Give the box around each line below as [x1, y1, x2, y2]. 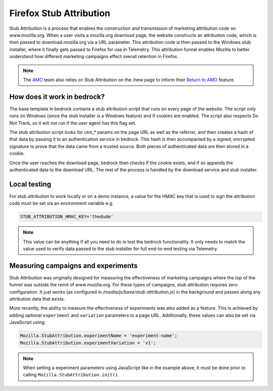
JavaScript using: [9, 319, 46, 325]
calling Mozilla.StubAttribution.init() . [23, 372, 119, 378]
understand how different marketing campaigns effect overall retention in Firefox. [9, 54, 179, 60]
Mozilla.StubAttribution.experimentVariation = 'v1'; [20, 340, 156, 346]
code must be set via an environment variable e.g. [9, 200, 114, 207]
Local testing [9, 180, 52, 188]
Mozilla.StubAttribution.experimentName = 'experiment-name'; [20, 333, 177, 338]
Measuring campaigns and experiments [9, 261, 138, 270]
